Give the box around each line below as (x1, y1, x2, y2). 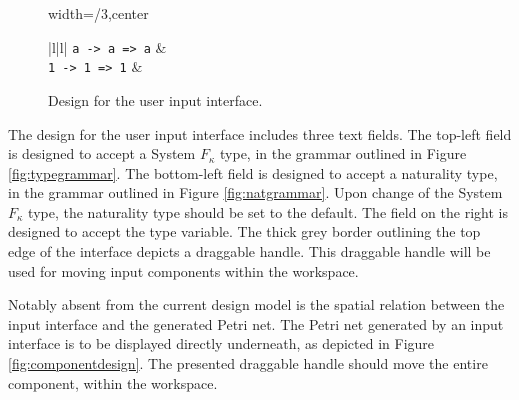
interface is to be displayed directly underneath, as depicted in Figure (8, 333, 435, 354)
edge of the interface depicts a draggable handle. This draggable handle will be (8, 241, 491, 262)
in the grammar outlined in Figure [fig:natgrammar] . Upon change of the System (8, 182, 503, 203)
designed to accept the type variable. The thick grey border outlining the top (8, 221, 481, 242)
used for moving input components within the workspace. (8, 260, 359, 281)
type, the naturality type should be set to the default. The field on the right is (28, 201, 508, 222)
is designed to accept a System (8, 143, 196, 164)
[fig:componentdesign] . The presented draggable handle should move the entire (8, 353, 488, 374)
